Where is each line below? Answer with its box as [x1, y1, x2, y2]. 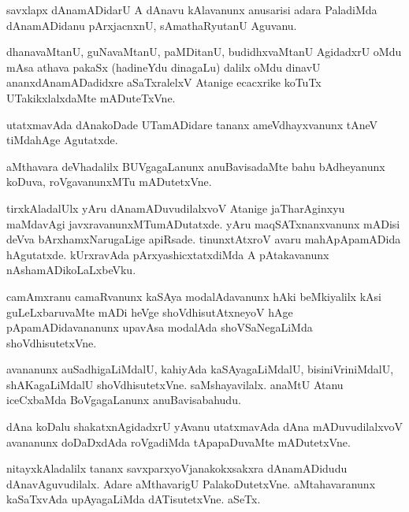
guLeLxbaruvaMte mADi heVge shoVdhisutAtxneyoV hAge [6, 303, 293, 320]
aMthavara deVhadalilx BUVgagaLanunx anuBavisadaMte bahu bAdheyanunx [6, 158, 385, 174]
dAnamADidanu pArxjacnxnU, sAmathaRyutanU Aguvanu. [6, 17, 297, 33]
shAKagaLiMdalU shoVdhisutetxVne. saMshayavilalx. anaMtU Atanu [6, 376, 344, 392]
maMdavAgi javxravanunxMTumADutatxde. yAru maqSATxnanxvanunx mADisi [6, 215, 400, 232]
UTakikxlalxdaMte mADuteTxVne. [6, 89, 176, 106]
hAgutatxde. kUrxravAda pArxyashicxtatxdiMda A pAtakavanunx [6, 246, 329, 262]
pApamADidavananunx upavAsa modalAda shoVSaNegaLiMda [6, 319, 313, 336]
